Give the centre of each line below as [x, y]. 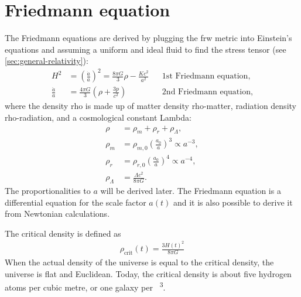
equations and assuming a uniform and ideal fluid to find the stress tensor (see [146, 49]
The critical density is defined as [63, 233]
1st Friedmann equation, [206, 76]
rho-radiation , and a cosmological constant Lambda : [98, 117]
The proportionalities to [48, 191]
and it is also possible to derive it [233, 202]
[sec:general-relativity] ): [47, 61]
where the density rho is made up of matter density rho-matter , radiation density [150, 106]
